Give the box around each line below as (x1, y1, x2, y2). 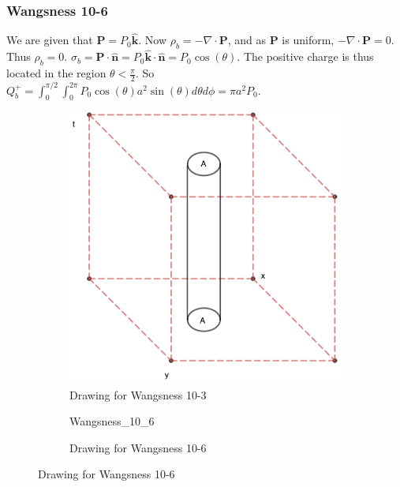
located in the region (6, 65, 107, 81)
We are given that (6, 32, 93, 48)
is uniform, (282, 32, 335, 48)
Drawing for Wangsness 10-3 (69, 386, 207, 403)
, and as (227, 32, 267, 48)
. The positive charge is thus (237, 48, 374, 65)
